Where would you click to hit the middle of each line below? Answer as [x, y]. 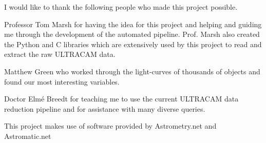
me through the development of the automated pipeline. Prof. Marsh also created [132, 34]
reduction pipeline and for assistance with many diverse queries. [105, 108]
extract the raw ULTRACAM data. [60, 54]
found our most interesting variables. [62, 81]
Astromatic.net [28, 136]
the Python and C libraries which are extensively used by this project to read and [133, 44]
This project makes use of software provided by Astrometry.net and [110, 126]
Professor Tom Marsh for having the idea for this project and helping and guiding [133, 24]
